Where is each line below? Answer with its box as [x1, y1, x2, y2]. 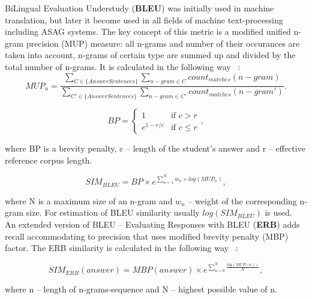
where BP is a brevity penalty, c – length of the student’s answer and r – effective [5, 142, 305, 155]
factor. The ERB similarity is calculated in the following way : [5, 241, 238, 254]
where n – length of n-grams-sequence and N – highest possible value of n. [5, 283, 277, 295]
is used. [265, 206, 292, 219]
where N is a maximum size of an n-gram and [5, 194, 173, 207]
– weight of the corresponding [188, 194, 297, 207]
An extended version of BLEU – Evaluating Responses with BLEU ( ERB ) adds [5, 218, 300, 231]
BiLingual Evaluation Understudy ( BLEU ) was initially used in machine [5, 2, 274, 14]
